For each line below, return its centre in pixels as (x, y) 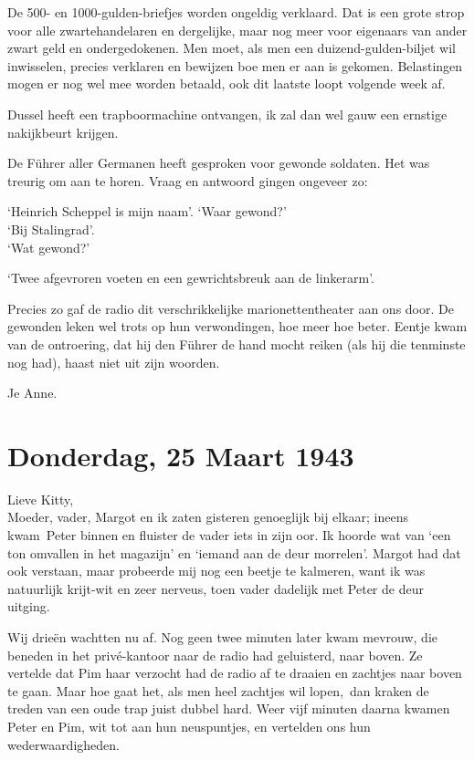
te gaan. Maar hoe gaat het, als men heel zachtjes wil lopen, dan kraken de (218, 690)
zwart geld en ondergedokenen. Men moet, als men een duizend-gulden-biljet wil (232, 48)
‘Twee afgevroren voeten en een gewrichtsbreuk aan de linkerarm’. (191, 278)
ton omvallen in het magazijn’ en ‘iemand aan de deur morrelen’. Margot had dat (234, 552)
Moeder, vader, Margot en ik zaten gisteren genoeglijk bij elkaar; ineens (208, 517)
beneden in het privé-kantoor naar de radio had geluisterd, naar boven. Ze (215, 655)
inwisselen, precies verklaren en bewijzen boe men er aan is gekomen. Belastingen (235, 65)
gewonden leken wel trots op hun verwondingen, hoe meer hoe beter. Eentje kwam (237, 326)
